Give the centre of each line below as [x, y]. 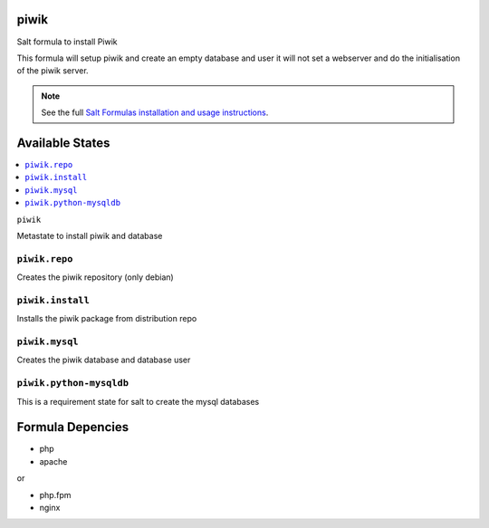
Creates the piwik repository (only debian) [95, 277]
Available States [63, 143]
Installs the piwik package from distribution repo [107, 319]
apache [53, 461]
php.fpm [55, 494]
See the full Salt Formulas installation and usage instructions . [155, 112]
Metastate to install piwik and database [90, 235]
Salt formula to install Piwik [67, 42]
